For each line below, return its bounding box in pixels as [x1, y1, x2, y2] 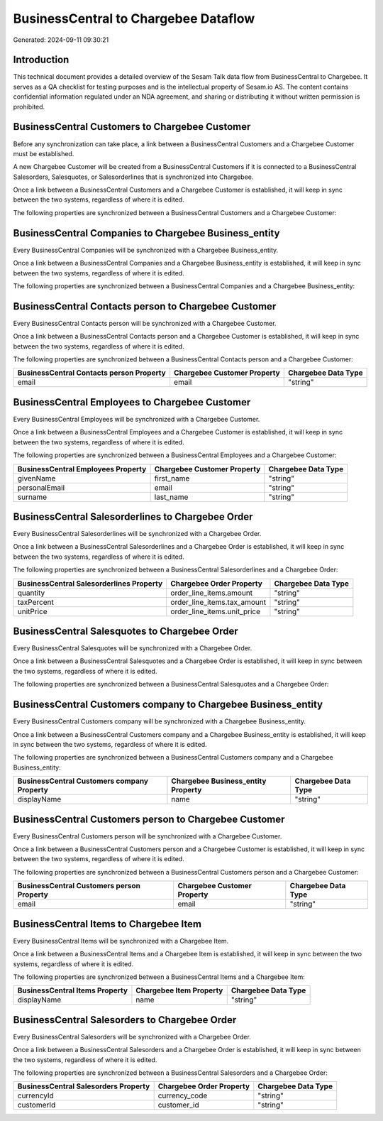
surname [17, 492, 48, 502]
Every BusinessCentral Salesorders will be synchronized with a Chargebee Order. [13, 1032, 251, 1041]
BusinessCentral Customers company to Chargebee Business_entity [13, 699, 323, 711]
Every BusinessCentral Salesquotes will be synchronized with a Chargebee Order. [13, 644, 252, 652]
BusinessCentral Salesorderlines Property [17, 579, 163, 589]
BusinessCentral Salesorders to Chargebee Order [13, 1014, 237, 1026]
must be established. [13, 149, 74, 158]
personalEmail [17, 483, 65, 493]
